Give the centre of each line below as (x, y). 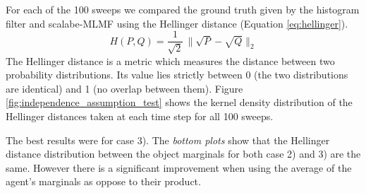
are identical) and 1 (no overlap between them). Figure (124, 88)
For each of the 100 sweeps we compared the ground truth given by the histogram (183, 9)
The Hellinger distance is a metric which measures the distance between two (170, 60)
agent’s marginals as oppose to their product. (103, 181)
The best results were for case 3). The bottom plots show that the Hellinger (168, 140)
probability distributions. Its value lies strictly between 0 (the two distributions (177, 75)
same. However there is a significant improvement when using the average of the (179, 167)
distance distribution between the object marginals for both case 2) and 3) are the (183, 154)
